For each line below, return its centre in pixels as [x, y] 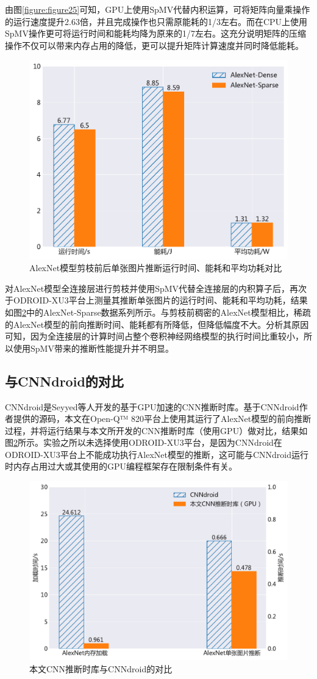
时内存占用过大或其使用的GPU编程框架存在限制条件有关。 [121, 466]
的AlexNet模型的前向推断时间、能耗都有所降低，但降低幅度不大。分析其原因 [157, 324]
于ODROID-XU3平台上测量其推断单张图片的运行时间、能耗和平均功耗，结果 [156, 300]
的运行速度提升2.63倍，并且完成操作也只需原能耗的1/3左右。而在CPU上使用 [156, 21]
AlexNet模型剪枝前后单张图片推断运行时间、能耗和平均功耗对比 [156, 268]
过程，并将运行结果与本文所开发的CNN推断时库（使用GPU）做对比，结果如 [156, 430]
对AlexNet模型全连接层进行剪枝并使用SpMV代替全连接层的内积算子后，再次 [156, 288]
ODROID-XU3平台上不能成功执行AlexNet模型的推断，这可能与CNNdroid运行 [157, 454]
